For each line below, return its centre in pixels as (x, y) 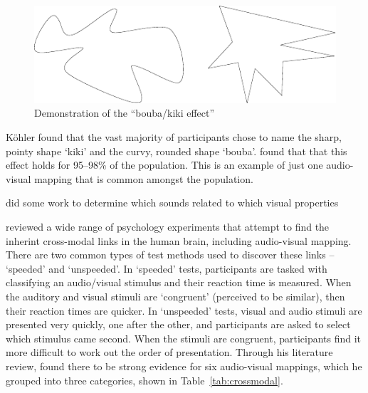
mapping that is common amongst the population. (144, 178)
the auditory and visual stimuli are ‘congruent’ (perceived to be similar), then (175, 296)
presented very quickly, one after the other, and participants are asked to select (178, 324)
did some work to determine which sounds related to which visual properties (172, 203)
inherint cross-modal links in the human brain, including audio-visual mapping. (179, 240)
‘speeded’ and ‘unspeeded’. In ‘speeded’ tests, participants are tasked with (167, 268)
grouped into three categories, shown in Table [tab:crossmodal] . (144, 380)
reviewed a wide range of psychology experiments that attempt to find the (168, 226)
